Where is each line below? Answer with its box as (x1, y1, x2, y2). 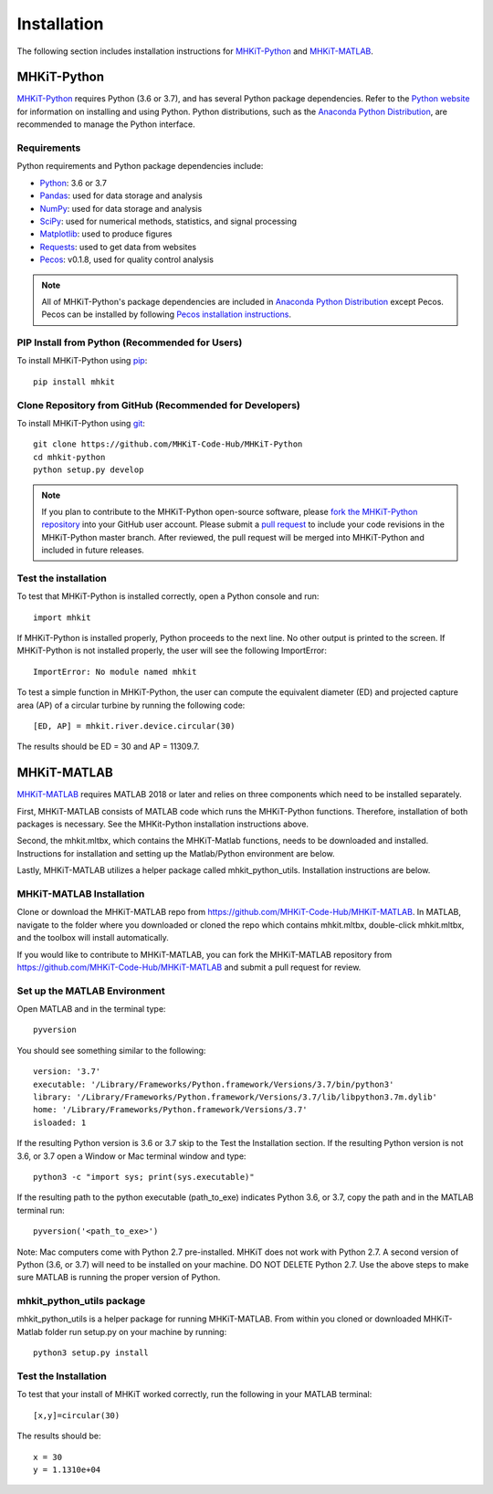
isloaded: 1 (33, 1117, 87, 1128)
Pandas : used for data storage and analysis (39, 190, 203, 201)
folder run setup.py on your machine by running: (44, 1326, 227, 1337)
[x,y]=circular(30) (33, 1410, 121, 1420)
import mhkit (33, 612, 91, 623)
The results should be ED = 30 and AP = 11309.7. (16, 741, 200, 752)
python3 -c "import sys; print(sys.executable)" (33, 1172, 255, 1182)
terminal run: (16, 1205, 66, 1215)
